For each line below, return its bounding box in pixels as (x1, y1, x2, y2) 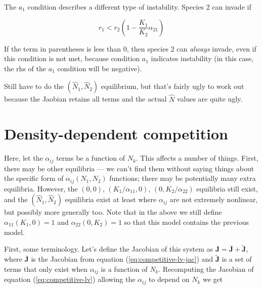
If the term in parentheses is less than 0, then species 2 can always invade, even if (4, 43, 256, 54)
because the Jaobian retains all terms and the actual (4, 93, 167, 104)
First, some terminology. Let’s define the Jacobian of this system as (4, 244, 213, 254)
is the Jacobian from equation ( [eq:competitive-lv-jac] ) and (31, 254, 213, 264)
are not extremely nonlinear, (169, 194, 258, 205)
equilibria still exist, (196, 183, 258, 194)
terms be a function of (56, 153, 125, 163)
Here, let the (4, 153, 43, 163)
